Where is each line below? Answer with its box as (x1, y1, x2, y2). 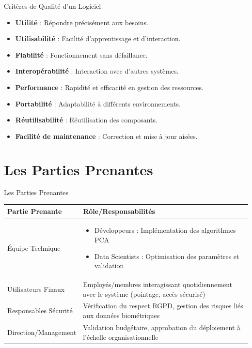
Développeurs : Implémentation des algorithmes (94, 225, 236, 235)
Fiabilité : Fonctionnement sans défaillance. (15, 49, 148, 60)
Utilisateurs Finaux (7, 284, 65, 294)
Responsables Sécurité (7, 305, 73, 316)
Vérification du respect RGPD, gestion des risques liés (83, 301, 243, 311)
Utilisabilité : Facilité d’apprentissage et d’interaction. (15, 33, 181, 44)
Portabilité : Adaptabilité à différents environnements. (15, 98, 181, 108)
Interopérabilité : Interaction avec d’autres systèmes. (15, 66, 179, 76)
